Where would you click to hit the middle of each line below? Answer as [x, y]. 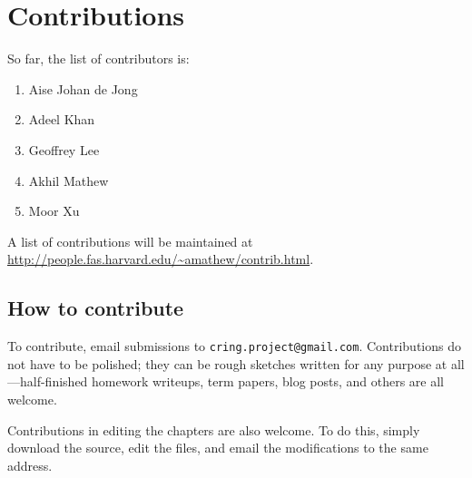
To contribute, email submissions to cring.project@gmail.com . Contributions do [234, 346]
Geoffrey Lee [64, 149]
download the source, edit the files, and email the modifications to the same [218, 448]
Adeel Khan [62, 119]
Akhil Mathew [69, 180]
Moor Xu [54, 211]
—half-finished [48, 381]
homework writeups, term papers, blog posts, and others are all [268, 381]
